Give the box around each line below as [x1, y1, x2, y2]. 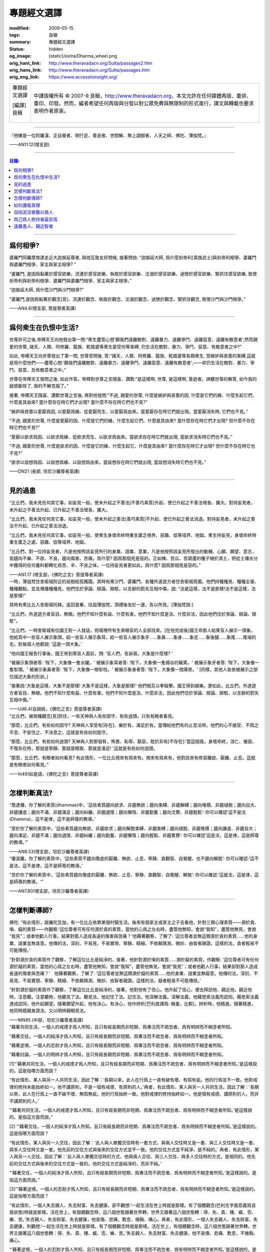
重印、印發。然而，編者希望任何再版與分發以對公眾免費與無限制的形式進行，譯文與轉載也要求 [33, 100, 254, 107]
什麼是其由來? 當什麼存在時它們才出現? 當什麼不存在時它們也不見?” [9, 399, 147, 405]
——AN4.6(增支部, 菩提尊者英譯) [9, 305, 76, 311]
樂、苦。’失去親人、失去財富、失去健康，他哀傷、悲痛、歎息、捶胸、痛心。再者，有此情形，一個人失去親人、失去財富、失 [9, 1216, 258, 1222]
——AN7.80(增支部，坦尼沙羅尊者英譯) [9, 888, 89, 894]
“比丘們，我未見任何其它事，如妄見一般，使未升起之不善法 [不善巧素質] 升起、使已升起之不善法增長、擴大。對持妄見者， [9, 500, 255, 506]
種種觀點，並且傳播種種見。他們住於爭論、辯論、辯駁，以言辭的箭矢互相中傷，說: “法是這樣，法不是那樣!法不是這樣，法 [9, 585, 256, 591]
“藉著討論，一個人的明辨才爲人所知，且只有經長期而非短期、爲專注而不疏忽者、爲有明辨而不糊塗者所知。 [9, 1052, 226, 1058]
